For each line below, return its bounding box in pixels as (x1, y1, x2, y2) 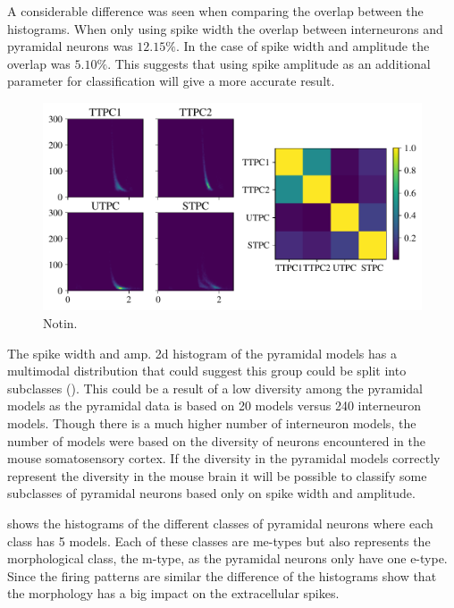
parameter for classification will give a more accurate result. (7, 72, 335, 90)
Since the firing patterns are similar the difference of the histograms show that (7, 566, 437, 585)
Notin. (43, 313, 78, 332)
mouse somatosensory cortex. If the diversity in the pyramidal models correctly (7, 449, 441, 468)
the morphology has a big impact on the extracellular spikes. (7, 584, 340, 603)
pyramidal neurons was (7, 37, 133, 55)
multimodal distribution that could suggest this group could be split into (7, 361, 407, 380)
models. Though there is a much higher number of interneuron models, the (7, 413, 416, 432)
